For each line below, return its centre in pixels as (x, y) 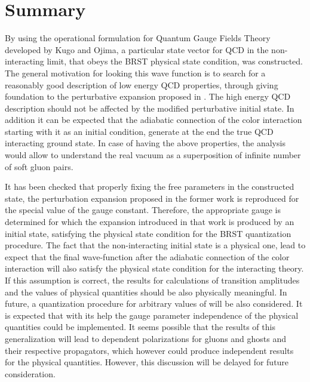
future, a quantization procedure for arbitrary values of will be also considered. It (154, 304)
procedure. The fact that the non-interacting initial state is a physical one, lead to (155, 245)
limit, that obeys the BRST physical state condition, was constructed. (175, 61)
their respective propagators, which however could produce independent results (149, 350)
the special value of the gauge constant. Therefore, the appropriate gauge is (143, 210)
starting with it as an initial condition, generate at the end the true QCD (139, 131)
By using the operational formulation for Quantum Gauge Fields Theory (138, 38)
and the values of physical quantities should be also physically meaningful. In (146, 292)
